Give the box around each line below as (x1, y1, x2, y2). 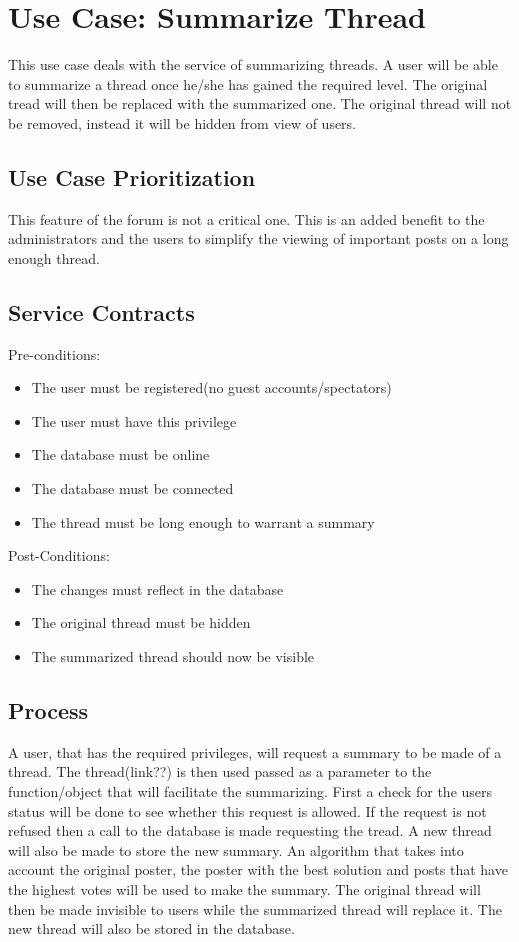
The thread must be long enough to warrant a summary (31, 511, 375, 532)
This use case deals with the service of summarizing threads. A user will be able (8, 54, 498, 75)
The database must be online (31, 444, 210, 465)
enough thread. (8, 247, 100, 268)
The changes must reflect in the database (31, 578, 284, 599)
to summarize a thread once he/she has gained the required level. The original (8, 73, 488, 94)
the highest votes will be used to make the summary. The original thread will (8, 878, 481, 899)
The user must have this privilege (31, 410, 237, 431)
